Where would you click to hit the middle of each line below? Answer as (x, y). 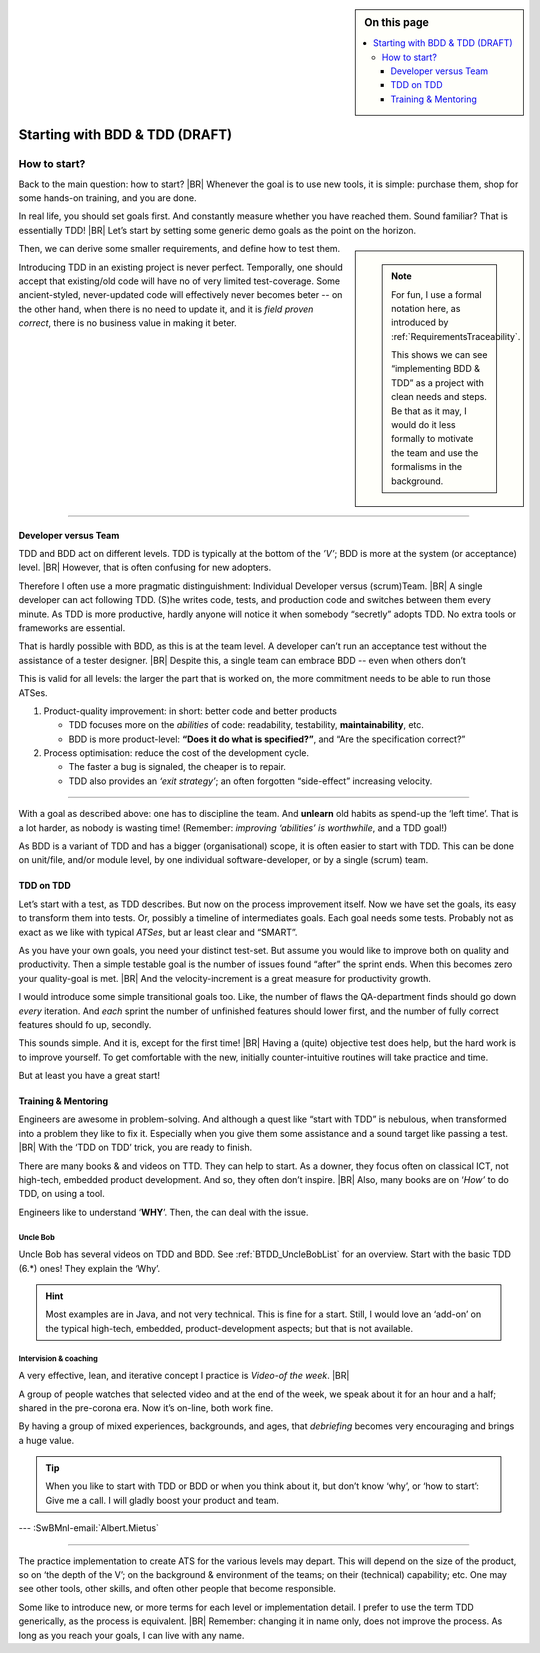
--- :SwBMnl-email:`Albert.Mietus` (89, 1528)
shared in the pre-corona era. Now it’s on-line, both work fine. (146, 1407)
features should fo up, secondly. (85, 1024)
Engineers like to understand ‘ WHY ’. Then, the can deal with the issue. (163, 1212)
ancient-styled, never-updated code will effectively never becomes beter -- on (180, 295)
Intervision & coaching (58, 1358)
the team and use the (435, 452)
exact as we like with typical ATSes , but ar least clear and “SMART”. (158, 932)
